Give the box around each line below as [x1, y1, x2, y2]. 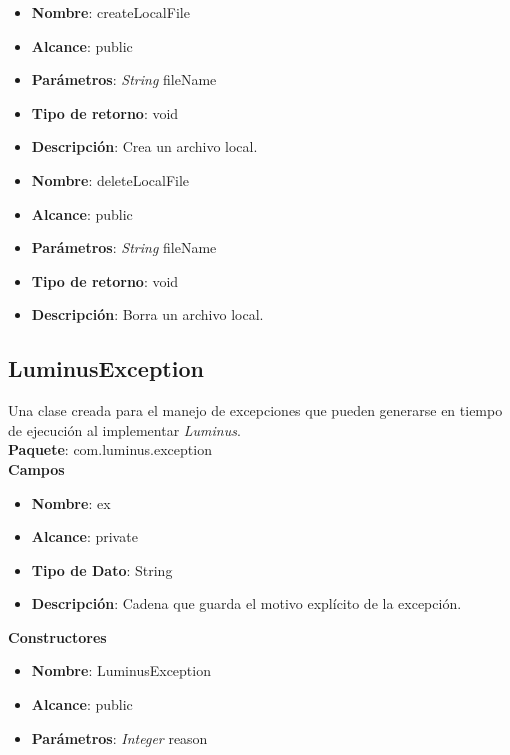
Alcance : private [31, 526, 138, 547]
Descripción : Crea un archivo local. [31, 136, 258, 157]
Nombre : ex [31, 492, 111, 513]
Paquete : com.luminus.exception [8, 439, 212, 460]
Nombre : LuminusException [31, 660, 211, 681]
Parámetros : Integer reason [31, 727, 208, 748]
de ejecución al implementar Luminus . [8, 419, 241, 440]
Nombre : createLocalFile [31, 2, 190, 22]
